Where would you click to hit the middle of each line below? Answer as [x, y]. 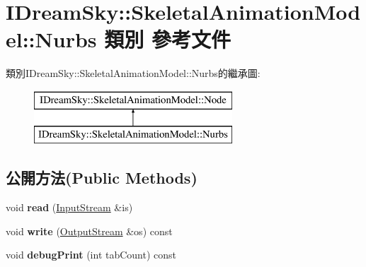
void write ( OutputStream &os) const [89, 231]
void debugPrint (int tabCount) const [91, 255]
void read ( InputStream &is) [69, 207]
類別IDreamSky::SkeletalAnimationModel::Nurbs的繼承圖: [133, 73]
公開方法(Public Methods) [102, 178]
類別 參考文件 [167, 39]
